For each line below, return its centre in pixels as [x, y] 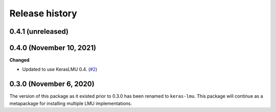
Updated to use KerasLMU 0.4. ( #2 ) [60, 70]
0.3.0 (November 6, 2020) [52, 84]
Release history [43, 13]
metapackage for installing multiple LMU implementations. [71, 103]
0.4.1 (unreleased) [39, 31]
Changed [19, 60]
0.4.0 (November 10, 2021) [53, 48]
